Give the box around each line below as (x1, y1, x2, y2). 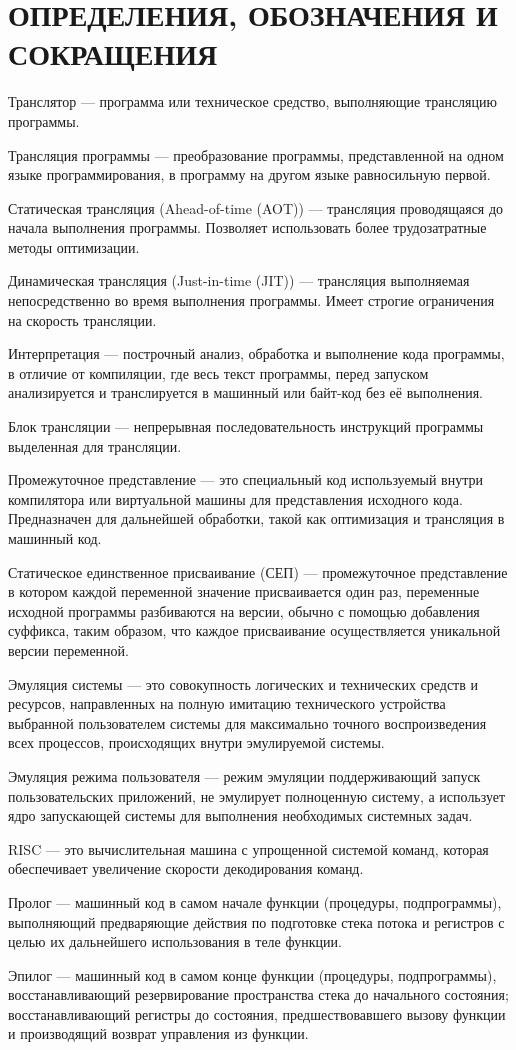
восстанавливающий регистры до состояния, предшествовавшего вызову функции (8, 1003, 506, 1024)
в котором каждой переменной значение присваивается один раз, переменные (8, 581, 480, 602)
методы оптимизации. (8, 236, 140, 257)
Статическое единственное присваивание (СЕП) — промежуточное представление (8, 561, 508, 582)
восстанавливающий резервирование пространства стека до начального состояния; (8, 984, 509, 1005)
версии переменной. (8, 639, 129, 660)
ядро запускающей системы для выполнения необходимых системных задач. (8, 805, 473, 826)
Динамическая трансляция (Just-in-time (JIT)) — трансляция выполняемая (8, 270, 470, 291)
